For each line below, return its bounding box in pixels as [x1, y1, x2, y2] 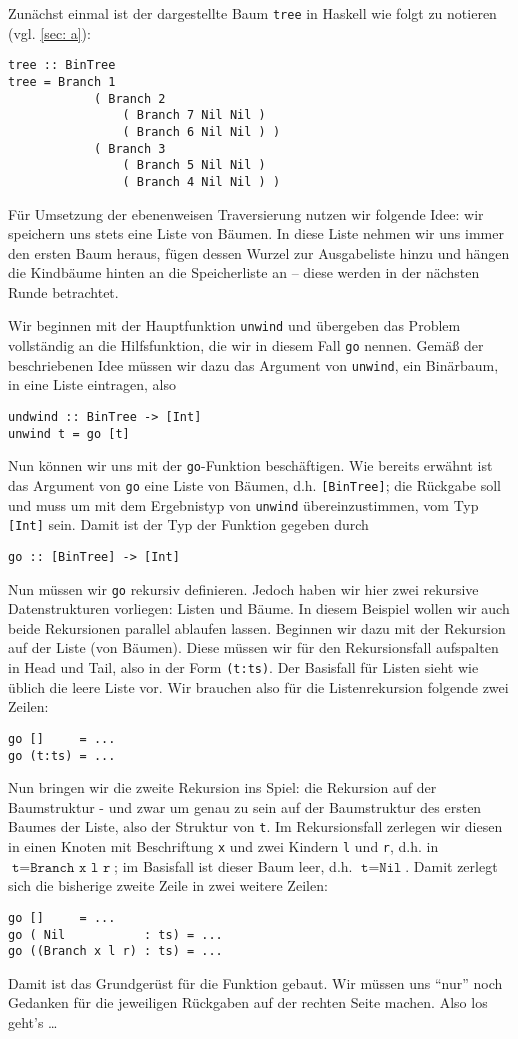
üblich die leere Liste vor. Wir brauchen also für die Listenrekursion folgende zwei [8, 676, 509, 697]
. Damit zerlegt [405, 855, 498, 876]
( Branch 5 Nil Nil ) [122, 158, 266, 173]
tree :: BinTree [8, 58, 116, 73]
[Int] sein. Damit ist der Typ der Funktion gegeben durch [8, 514, 369, 535]
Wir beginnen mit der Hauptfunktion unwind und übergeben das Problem [8, 315, 461, 336]
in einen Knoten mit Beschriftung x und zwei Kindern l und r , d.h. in [8, 836, 439, 857]
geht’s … [8, 1012, 58, 1033]
